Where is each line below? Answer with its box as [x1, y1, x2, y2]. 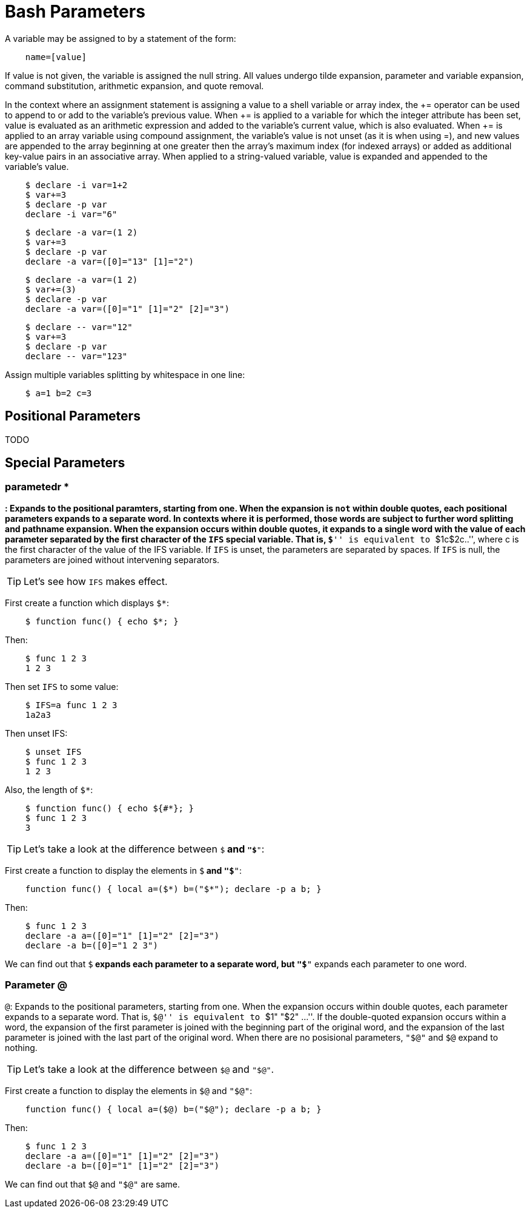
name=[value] [25, 52, 87, 62]
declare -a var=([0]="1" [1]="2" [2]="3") [25, 303, 230, 314]
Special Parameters [5, 455, 125, 471]
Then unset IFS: [5, 728, 68, 738]
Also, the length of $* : [5, 784, 93, 795]
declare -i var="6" [25, 209, 118, 219]
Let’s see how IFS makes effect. [24, 575, 168, 587]
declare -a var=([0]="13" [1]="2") [25, 256, 194, 266]
